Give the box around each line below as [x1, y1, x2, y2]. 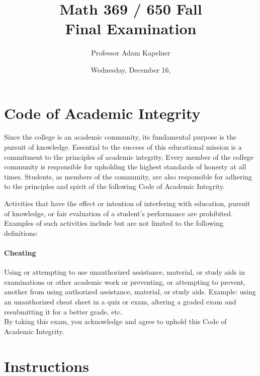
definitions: [4, 227, 38, 238]
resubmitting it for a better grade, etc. [4, 306, 123, 317]
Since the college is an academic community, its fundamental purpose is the [4, 132, 236, 142]
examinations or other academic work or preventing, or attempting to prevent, [4, 276, 245, 287]
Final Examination [65, 18, 197, 39]
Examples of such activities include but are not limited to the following [4, 218, 224, 228]
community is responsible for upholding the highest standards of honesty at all [4, 161, 246, 172]
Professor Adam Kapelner [91, 47, 170, 58]
